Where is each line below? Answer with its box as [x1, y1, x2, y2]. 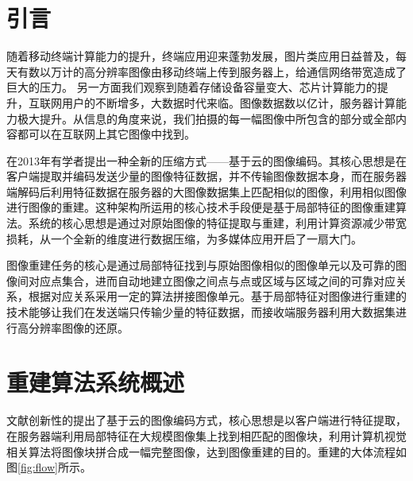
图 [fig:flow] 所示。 [6, 459, 91, 475]
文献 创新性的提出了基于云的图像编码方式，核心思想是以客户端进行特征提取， [6, 412, 407, 429]
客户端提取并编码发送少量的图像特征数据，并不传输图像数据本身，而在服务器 [6, 168, 407, 184]
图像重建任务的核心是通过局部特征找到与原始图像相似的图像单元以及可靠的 [6, 257, 396, 273]
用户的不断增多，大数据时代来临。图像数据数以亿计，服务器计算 [61, 94, 396, 111]
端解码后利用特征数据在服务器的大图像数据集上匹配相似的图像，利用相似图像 [6, 183, 407, 200]
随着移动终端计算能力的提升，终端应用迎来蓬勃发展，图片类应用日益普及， [6, 48, 396, 64]
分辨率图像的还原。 [28, 319, 129, 336]
